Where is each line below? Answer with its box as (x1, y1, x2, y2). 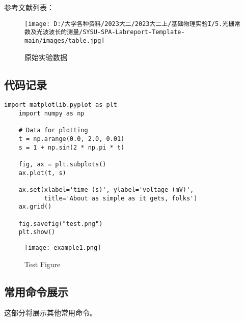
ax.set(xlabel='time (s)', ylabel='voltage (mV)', (18, 186, 194, 193)
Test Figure (24, 258, 61, 269)
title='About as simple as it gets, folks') (44, 194, 198, 202)
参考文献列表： (4, 2, 54, 12)
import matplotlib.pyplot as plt (4, 101, 117, 109)
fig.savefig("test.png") (18, 220, 103, 227)
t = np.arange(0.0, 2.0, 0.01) (18, 135, 125, 142)
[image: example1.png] (24, 244, 101, 251)
